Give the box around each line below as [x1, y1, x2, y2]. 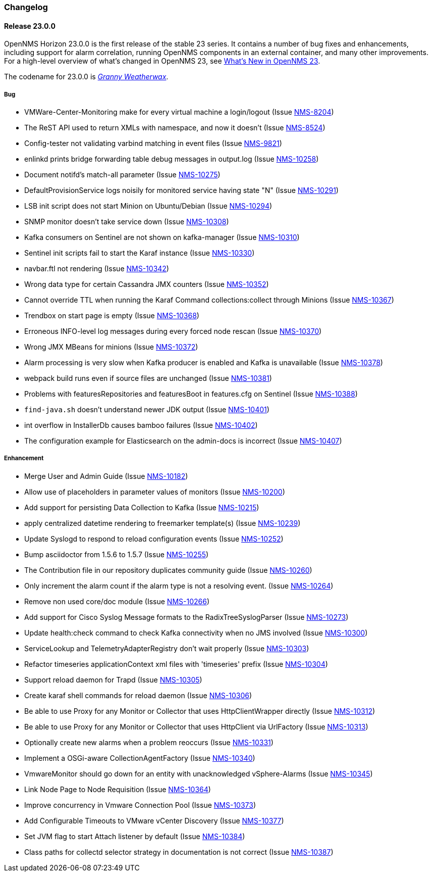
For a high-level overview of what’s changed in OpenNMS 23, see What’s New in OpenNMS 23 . [4, 57, 320, 66]
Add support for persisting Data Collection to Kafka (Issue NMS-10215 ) [24, 503, 259, 512]
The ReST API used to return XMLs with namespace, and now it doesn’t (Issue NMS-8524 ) [24, 123, 326, 132]
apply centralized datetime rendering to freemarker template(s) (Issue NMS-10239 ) [24, 518, 301, 527]
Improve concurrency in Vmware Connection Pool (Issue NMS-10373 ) [24, 800, 256, 809]
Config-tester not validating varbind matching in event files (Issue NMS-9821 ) [24, 139, 282, 148]
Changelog [4, 2, 48, 12]
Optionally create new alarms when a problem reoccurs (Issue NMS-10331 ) [24, 738, 274, 747]
